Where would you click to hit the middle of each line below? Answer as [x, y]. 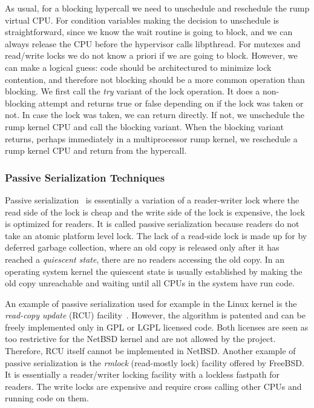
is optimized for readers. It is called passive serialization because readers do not [152, 224]
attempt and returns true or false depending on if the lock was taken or [171, 103]
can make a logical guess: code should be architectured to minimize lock [138, 67]
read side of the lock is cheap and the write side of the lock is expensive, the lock [155, 212]
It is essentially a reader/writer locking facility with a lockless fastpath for [142, 374]
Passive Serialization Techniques [85, 177]
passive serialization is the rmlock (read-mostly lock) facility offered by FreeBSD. [155, 362]
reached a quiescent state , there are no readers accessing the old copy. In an [145, 259]
